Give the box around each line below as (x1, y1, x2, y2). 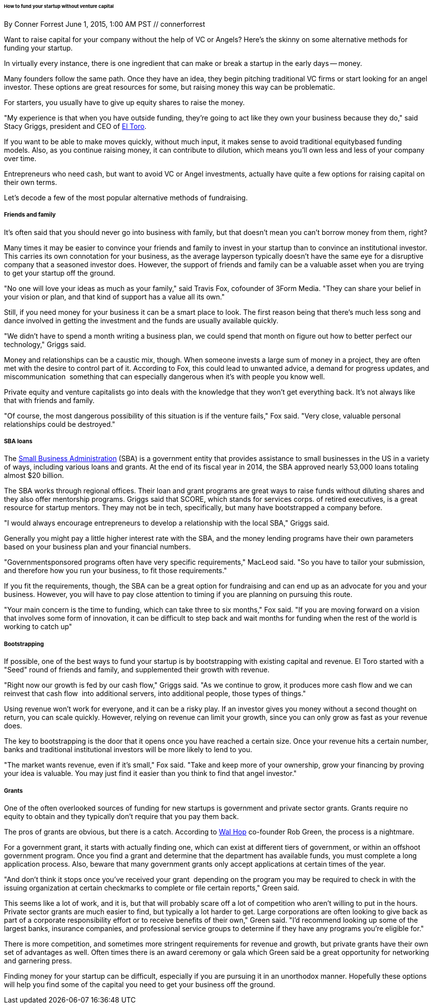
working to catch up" (4, 622, 72, 631)
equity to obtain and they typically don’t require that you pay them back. (4, 812, 239, 821)
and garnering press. (4, 956, 72, 965)
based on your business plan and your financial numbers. (4, 542, 191, 551)
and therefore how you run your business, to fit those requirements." (4, 566, 227, 575)
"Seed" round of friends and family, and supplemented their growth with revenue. (4, 665, 270, 674)
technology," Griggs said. (4, 340, 86, 349)
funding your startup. (4, 43, 73, 52)
